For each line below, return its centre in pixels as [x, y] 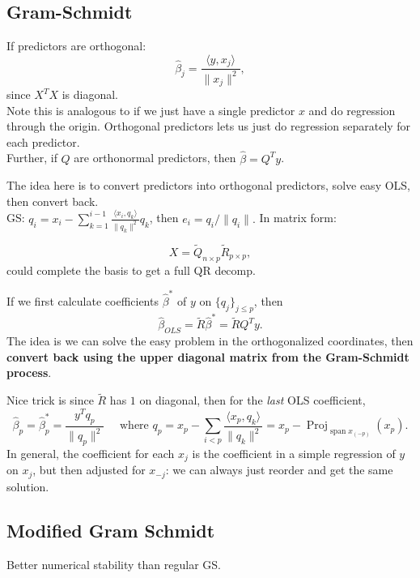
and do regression [352, 110]
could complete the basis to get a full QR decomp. [131, 270]
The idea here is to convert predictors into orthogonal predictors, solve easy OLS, [208, 185]
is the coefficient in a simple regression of [294, 453]
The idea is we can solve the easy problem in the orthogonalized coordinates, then [210, 341]
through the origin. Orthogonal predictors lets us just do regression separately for [209, 126]
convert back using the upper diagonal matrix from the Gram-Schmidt [208, 356]
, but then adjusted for [89, 470]
